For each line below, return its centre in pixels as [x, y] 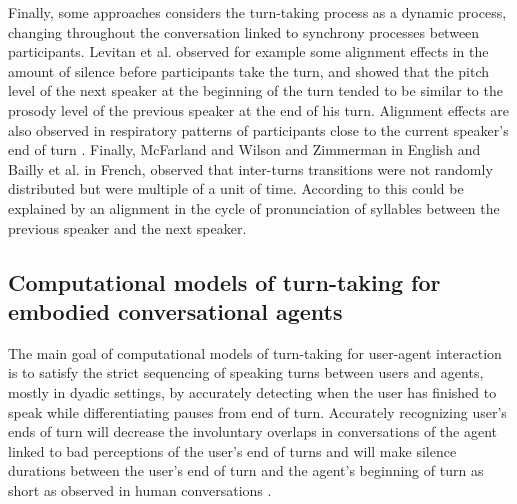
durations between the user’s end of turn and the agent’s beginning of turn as [246, 470]
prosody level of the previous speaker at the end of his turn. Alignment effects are [259, 109]
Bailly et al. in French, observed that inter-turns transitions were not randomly [250, 168]
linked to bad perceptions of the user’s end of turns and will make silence [232, 450]
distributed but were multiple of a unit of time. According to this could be [236, 188]
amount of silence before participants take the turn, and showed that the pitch [249, 70]
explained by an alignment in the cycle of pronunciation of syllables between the [254, 207]
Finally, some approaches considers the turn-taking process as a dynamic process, [257, 12]
